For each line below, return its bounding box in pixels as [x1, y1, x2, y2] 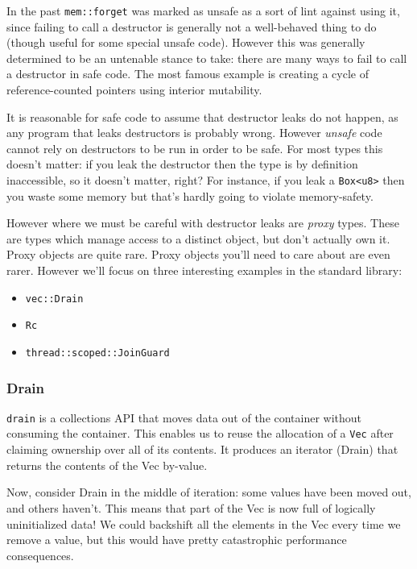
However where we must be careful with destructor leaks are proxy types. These [6, 214, 399, 231]
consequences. [6, 546, 74, 563]
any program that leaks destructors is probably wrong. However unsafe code [6, 124, 382, 141]
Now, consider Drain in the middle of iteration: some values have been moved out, [6, 484, 411, 500]
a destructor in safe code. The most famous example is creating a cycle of [6, 65, 369, 82]
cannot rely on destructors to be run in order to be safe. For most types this [6, 139, 383, 156]
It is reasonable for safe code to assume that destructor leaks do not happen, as [6, 108, 398, 125]
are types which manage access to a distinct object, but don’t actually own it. [6, 230, 390, 247]
